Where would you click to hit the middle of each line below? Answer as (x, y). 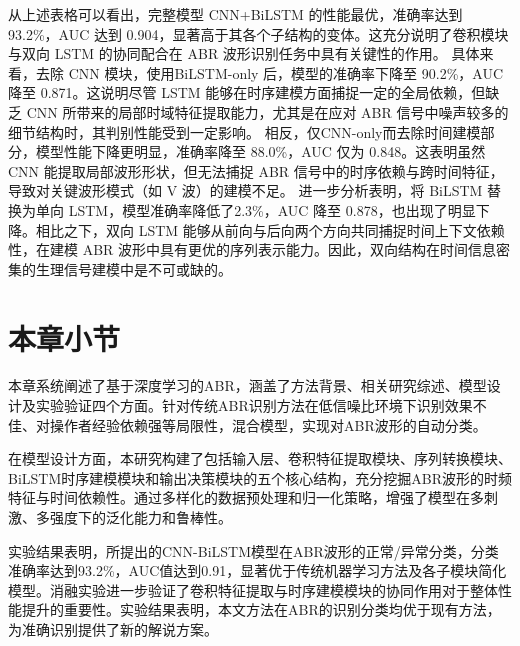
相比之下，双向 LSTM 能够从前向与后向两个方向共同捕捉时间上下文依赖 (270, 229)
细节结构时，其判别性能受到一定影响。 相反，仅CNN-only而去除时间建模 (244, 131)
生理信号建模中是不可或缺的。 (133, 268)
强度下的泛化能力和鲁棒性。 (140, 517)
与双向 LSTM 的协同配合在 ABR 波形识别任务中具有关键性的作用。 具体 (244, 53)
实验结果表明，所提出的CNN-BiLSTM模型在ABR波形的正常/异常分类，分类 (253, 550)
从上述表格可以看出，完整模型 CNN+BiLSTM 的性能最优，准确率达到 (235, 14)
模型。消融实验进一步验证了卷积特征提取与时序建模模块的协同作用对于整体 (253, 589)
